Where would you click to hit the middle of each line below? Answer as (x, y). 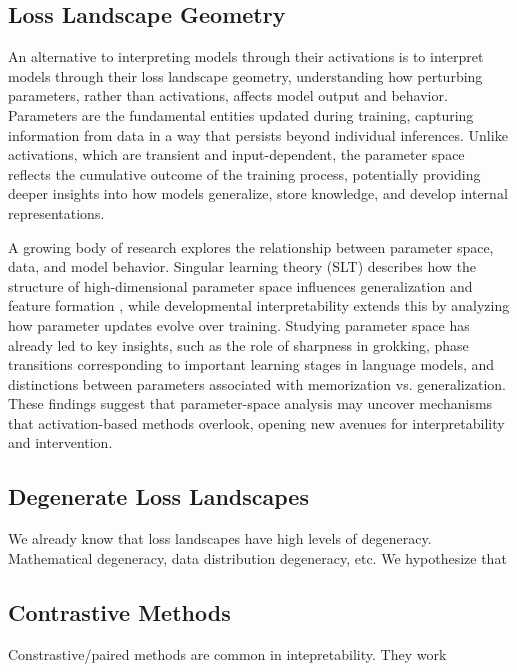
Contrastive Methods (119, 611)
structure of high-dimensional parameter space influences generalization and (240, 285)
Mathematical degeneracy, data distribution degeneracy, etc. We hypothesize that (257, 557)
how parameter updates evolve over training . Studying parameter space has (239, 324)
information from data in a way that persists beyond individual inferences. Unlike (258, 134)
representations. (56, 212)
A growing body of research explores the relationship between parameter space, (251, 246)
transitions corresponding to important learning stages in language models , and (251, 364)
